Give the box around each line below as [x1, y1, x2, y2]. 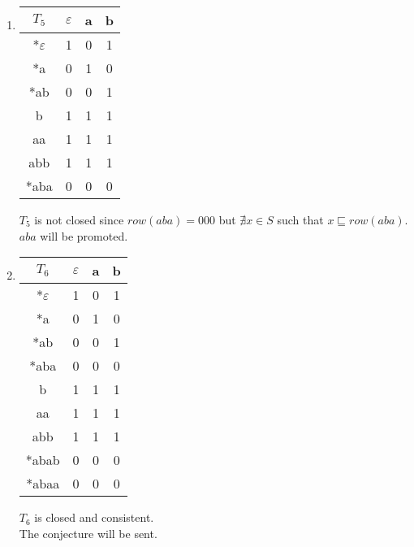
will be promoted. [40, 227, 128, 244]
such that [277, 211, 324, 228]
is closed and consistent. [34, 509, 154, 526]
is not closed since [34, 211, 124, 228]
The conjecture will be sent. [19, 524, 157, 541]
